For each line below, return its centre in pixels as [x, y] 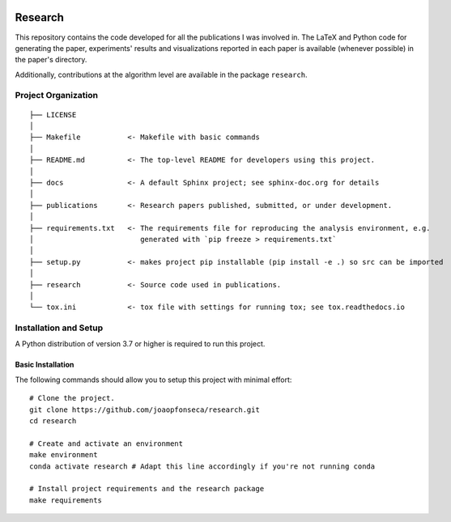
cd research [53, 420]
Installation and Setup [59, 328]
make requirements [66, 500]
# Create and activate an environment [106, 443]
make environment [64, 455]
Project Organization [57, 95]
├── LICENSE [53, 115]
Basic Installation [45, 365]
